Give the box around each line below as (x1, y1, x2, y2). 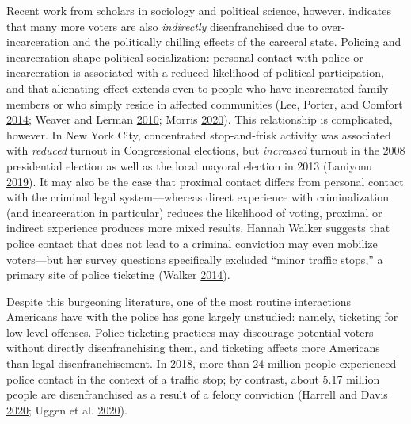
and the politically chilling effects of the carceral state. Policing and (73, 33, 401, 50)
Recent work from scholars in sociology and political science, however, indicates (6, 2, 392, 18)
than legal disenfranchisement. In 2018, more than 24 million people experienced (6, 355, 397, 372)
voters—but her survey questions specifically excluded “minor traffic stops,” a (6, 250, 383, 267)
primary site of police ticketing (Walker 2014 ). (6, 266, 230, 283)
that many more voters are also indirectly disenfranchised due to (6, 17, 318, 34)
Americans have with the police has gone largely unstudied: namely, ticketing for (6, 308, 398, 325)
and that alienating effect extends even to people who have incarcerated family (6, 79, 389, 96)
